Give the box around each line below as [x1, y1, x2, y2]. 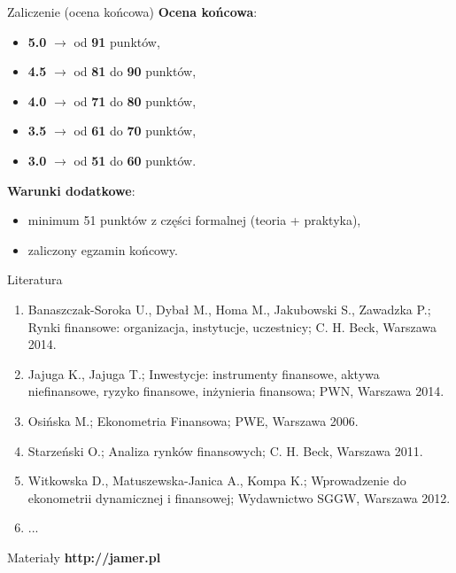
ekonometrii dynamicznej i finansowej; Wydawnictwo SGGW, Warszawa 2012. [27, 488, 451, 507]
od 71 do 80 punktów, [73, 91, 197, 110]
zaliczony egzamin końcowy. [27, 240, 178, 259]
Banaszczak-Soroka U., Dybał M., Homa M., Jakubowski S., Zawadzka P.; [27, 299, 431, 318]
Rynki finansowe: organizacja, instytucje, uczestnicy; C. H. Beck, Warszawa [27, 317, 437, 336]
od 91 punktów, [73, 32, 160, 50]
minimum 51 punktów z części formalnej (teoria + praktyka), [27, 211, 361, 229]
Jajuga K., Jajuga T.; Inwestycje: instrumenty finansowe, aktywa [27, 364, 380, 383]
